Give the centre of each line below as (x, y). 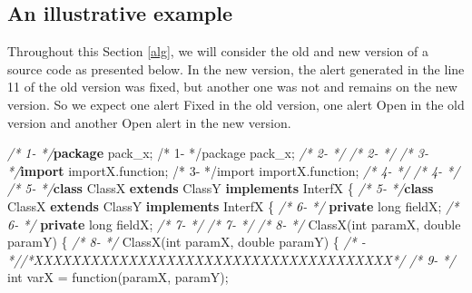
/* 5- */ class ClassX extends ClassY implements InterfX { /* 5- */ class (221, 188)
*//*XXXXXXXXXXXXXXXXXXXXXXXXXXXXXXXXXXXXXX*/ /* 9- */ (231, 259)
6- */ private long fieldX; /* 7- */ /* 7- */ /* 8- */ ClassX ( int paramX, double (234, 224)
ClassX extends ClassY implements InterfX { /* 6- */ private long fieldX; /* (233, 205)
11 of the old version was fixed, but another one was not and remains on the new (232, 87)
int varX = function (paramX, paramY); (118, 277)
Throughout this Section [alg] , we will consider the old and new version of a (218, 51)
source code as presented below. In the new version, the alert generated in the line (236, 68)
